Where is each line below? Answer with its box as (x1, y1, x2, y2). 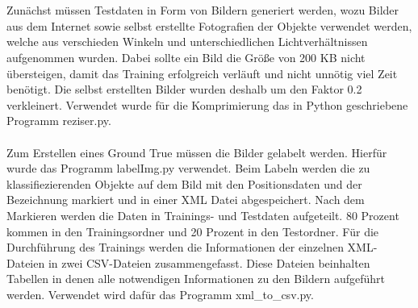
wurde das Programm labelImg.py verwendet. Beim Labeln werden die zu (6, 160, 370, 177)
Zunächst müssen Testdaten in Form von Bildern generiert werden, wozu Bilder (6, 2, 399, 19)
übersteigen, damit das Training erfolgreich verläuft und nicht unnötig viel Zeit (6, 65, 398, 81)
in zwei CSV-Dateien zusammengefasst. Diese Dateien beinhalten (48, 254, 370, 271)
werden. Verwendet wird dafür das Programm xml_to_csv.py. (6, 285, 314, 302)
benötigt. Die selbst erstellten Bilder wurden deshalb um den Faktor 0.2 (6, 81, 362, 98)
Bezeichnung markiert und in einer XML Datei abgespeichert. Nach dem (6, 191, 365, 208)
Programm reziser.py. (6, 112, 111, 129)
